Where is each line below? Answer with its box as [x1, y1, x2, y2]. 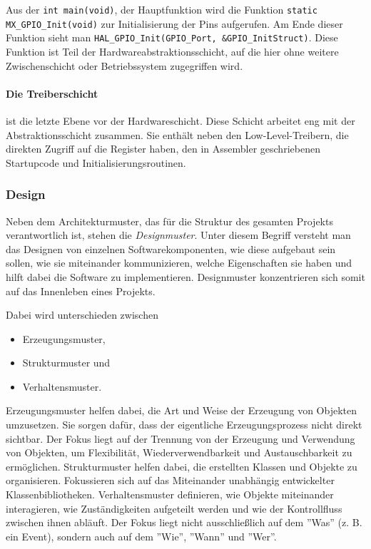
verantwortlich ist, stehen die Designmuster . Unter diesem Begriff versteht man [6, 227, 351, 242]
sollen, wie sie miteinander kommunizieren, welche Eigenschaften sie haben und [6, 255, 352, 270]
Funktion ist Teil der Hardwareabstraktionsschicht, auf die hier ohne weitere [6, 43, 339, 58]
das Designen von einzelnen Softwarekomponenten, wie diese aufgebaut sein [6, 241, 336, 256]
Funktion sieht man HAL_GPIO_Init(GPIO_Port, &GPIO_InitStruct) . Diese [6, 30, 338, 45]
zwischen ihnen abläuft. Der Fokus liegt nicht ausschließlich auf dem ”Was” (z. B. [6, 515, 362, 530]
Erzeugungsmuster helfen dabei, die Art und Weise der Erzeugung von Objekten [6, 403, 357, 418]
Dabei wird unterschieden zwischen [6, 307, 158, 322]
